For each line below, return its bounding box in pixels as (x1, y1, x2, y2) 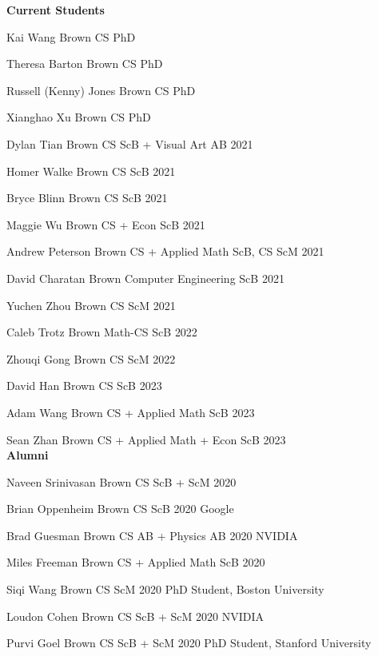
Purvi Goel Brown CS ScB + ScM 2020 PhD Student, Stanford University (6, 634, 372, 651)
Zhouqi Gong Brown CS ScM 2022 (6, 350, 176, 367)
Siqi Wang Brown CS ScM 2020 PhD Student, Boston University (6, 581, 324, 598)
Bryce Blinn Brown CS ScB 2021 (6, 189, 168, 206)
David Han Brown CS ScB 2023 (6, 377, 162, 394)
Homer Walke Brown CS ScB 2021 (6, 162, 176, 179)
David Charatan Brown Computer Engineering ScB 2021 (6, 269, 284, 286)
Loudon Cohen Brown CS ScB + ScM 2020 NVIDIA (6, 607, 265, 624)
